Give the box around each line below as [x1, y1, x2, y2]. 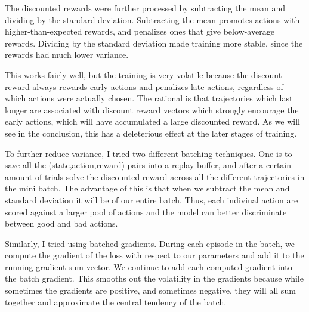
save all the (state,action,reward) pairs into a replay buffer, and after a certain [5, 159, 292, 171]
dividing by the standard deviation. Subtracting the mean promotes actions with [5, 13, 300, 26]
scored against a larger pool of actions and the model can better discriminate [5, 205, 287, 218]
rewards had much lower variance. [5, 48, 129, 61]
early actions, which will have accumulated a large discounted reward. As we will [5, 115, 301, 128]
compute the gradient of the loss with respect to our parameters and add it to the [5, 249, 304, 261]
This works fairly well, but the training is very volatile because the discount [5, 68, 282, 81]
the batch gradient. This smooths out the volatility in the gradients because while [5, 272, 304, 285]
